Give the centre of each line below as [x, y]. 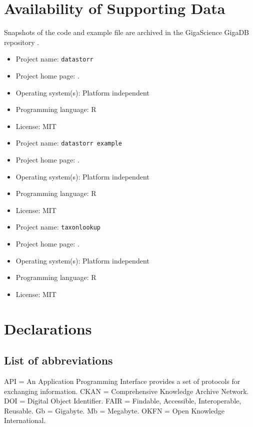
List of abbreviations [58, 360]
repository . [22, 42]
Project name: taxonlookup [58, 227]
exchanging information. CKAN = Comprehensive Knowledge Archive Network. [126, 391]
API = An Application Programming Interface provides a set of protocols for [122, 381]
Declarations [48, 328]
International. [25, 420]
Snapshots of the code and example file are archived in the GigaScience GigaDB [127, 32]
